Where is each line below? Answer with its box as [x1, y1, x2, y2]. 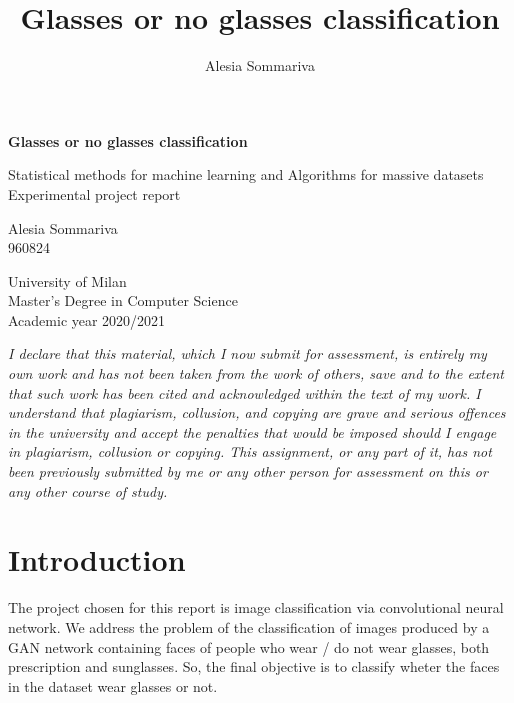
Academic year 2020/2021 [8, 309, 166, 330]
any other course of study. [8, 480, 168, 501]
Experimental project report [8, 183, 181, 204]
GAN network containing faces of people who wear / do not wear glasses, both [8, 636, 490, 657]
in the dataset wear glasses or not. [8, 675, 218, 696]
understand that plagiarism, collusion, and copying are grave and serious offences [8, 402, 506, 423]
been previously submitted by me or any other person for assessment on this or [8, 461, 488, 482]
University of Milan [8, 270, 127, 291]
